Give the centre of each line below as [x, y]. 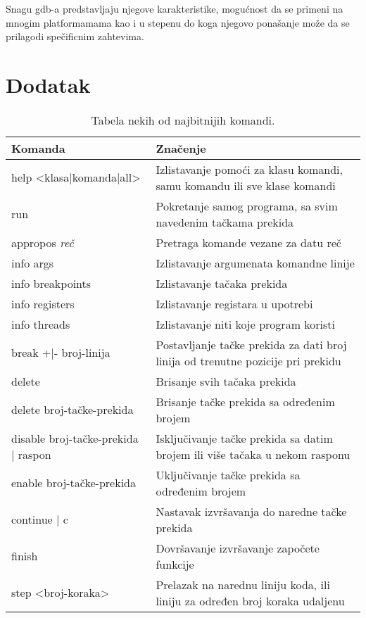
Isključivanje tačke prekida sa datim [244, 438]
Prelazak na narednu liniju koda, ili [243, 584]
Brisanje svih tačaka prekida [226, 381]
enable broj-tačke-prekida [74, 483]
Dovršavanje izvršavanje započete [238, 548]
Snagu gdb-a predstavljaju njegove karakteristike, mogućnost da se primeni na [175, 8]
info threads [41, 324]
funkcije [175, 564]
